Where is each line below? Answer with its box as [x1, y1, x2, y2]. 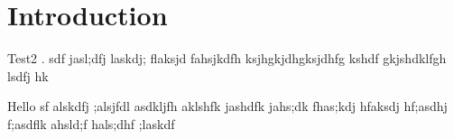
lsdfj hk [7, 66, 49, 85]
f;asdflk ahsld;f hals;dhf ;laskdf [7, 114, 175, 133]
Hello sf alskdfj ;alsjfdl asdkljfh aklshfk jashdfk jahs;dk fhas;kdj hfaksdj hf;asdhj [7, 97, 448, 116]
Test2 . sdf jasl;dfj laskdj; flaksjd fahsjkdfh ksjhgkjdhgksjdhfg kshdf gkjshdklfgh [7, 49, 447, 68]
